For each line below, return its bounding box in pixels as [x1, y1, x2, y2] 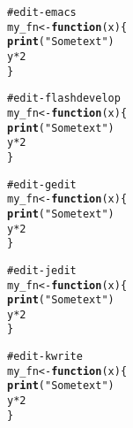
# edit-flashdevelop [7, 92, 121, 105]
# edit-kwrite [7, 350, 83, 363]
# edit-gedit [7, 178, 77, 191]
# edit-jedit [7, 264, 77, 277]
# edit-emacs [7, 6, 77, 19]
